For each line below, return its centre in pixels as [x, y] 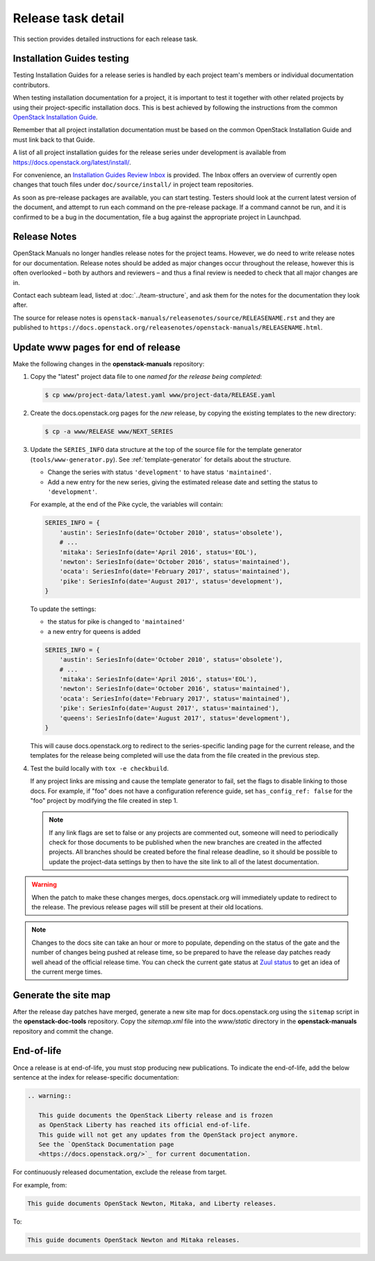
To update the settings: [63, 609]
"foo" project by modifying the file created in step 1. [104, 800]
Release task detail [68, 18]
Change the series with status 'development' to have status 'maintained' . [160, 472]
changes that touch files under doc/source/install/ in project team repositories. [133, 185]
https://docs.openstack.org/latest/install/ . [72, 162]
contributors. [31, 85]
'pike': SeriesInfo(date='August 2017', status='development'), [171, 581]
